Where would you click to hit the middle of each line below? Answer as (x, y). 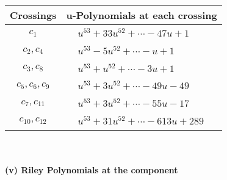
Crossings (33, 15)
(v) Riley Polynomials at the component (92, 170)
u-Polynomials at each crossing (142, 15)
